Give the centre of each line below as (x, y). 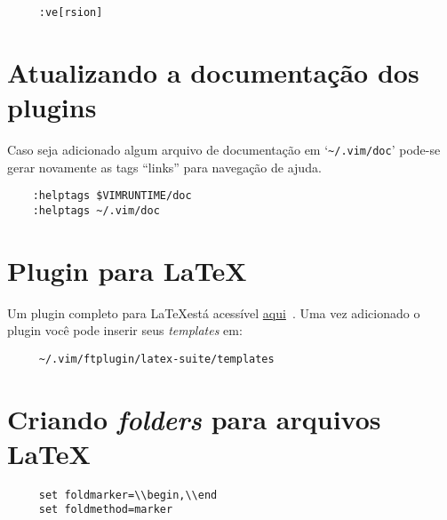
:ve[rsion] (71, 12)
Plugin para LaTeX (127, 270)
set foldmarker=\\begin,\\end (128, 495)
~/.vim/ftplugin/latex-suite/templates (156, 359)
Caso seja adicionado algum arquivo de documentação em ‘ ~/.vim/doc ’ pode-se (224, 149)
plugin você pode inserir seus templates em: (125, 330)
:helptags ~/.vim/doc (96, 210)
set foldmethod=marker (106, 510)
